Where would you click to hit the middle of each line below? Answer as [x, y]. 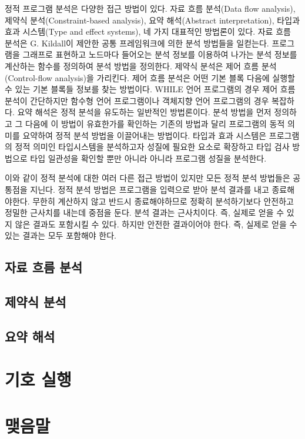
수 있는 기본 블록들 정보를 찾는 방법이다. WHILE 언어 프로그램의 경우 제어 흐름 [150, 89]
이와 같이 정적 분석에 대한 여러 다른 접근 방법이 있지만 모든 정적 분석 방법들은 [148, 178]
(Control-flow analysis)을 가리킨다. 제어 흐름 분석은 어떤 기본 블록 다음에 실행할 [150, 77]
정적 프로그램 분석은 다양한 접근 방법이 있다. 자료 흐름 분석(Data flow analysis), [150, 8]
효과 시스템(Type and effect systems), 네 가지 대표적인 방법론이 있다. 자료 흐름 [148, 31]
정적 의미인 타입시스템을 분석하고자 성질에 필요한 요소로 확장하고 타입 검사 [152, 147]
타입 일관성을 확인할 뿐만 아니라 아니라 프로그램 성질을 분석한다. [148, 158]
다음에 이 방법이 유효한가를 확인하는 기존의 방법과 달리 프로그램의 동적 [155, 123]
